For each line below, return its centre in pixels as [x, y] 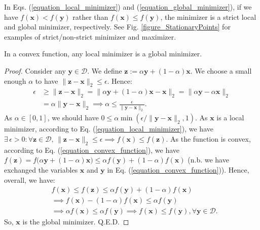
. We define [105, 70]
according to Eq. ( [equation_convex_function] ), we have [92, 150]
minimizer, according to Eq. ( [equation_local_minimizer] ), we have [109, 129]
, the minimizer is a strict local [208, 17]
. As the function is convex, [208, 139]
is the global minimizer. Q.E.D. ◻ [76, 222]
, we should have [73, 118]
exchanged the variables [41, 170]
